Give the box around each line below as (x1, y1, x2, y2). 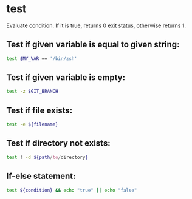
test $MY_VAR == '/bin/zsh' (6, 55, 78, 62)
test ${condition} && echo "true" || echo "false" (6, 187, 137, 193)
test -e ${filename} (6, 121, 59, 127)
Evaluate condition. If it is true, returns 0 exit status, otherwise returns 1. (6, 22, 187, 29)
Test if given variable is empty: (6, 72, 126, 83)
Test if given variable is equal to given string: (6, 39, 180, 50)
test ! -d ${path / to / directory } (6, 154, 88, 160)
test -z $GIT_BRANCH (6, 89, 59, 95)
